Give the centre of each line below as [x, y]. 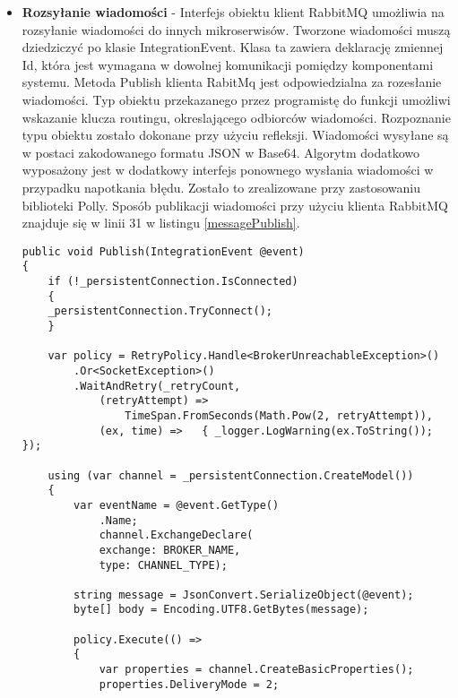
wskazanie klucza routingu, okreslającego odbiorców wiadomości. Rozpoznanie [236, 117]
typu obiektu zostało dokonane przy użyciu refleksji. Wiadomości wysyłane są [235, 135]
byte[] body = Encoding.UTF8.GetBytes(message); [221, 610]
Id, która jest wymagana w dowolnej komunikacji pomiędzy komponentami [228, 64]
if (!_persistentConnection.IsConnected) [173, 282]
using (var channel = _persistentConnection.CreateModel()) [231, 475]
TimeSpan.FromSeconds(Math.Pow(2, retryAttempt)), [279, 415]
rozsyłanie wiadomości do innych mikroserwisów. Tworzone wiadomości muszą [236, 29]
